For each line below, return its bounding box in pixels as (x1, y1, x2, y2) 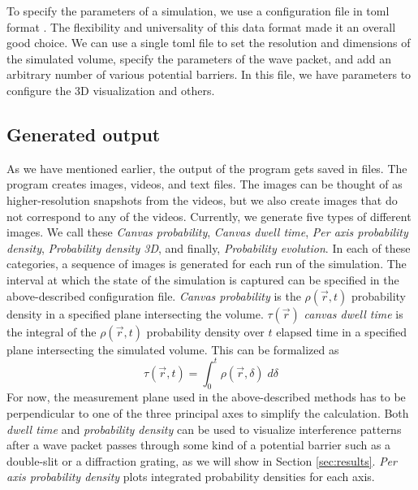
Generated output (6, 121, 161, 146)
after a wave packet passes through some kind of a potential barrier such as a (6, 436, 391, 453)
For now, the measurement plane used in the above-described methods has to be (6, 388, 406, 405)
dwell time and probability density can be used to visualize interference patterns (6, 420, 402, 437)
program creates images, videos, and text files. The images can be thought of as (6, 176, 403, 193)
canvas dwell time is (304, 305, 403, 322)
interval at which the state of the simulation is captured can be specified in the (6, 271, 399, 288)
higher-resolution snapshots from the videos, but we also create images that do (6, 191, 398, 208)
